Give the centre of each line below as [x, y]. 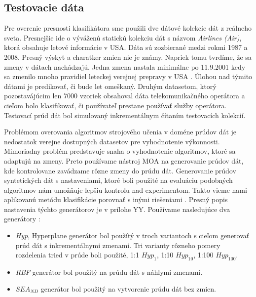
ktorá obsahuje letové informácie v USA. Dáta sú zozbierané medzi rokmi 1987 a [126, 47]
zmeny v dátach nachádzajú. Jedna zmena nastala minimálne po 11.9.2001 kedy [125, 66]
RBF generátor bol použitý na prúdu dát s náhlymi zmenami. [109, 272]
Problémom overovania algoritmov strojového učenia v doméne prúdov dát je [120, 132]
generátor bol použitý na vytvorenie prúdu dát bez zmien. [128, 288]
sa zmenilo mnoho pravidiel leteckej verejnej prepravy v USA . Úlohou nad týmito [128, 76]
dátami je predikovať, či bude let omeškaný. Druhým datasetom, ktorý [110, 86]
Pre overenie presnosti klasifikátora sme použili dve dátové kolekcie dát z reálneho [128, 28]
